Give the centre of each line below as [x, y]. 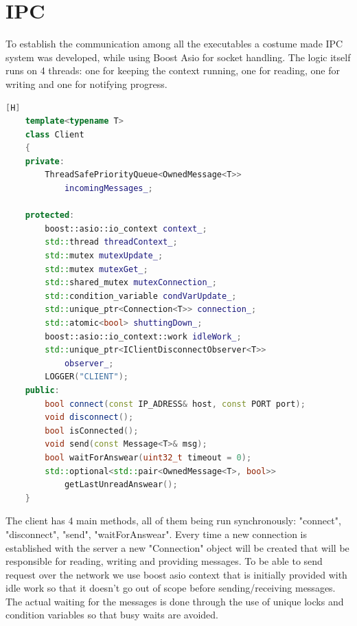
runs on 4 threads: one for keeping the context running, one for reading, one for [173, 70]
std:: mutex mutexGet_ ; [96, 269]
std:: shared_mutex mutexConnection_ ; [131, 283]
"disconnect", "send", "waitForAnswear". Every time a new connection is [156, 534]
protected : [50, 215]
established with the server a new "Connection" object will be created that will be [177, 547]
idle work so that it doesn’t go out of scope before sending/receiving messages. [171, 588]
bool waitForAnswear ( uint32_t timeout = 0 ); [148, 457]
